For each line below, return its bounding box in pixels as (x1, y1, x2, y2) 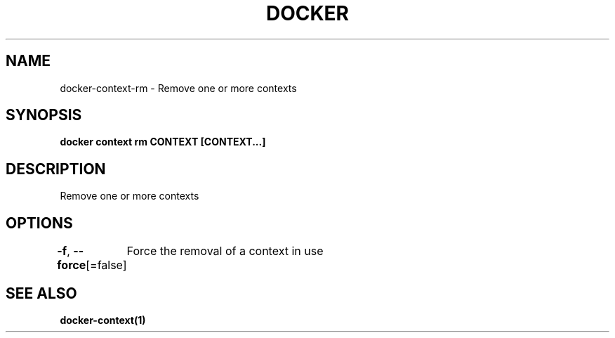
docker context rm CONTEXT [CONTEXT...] (60, 136, 266, 148)
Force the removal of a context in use (126, 244, 324, 259)
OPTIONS (6, 214, 73, 232)
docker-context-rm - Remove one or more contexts (60, 82, 297, 94)
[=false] (86, 258, 127, 273)
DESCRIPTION (6, 160, 106, 178)
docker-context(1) (60, 313, 146, 326)
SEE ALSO (6, 284, 77, 302)
